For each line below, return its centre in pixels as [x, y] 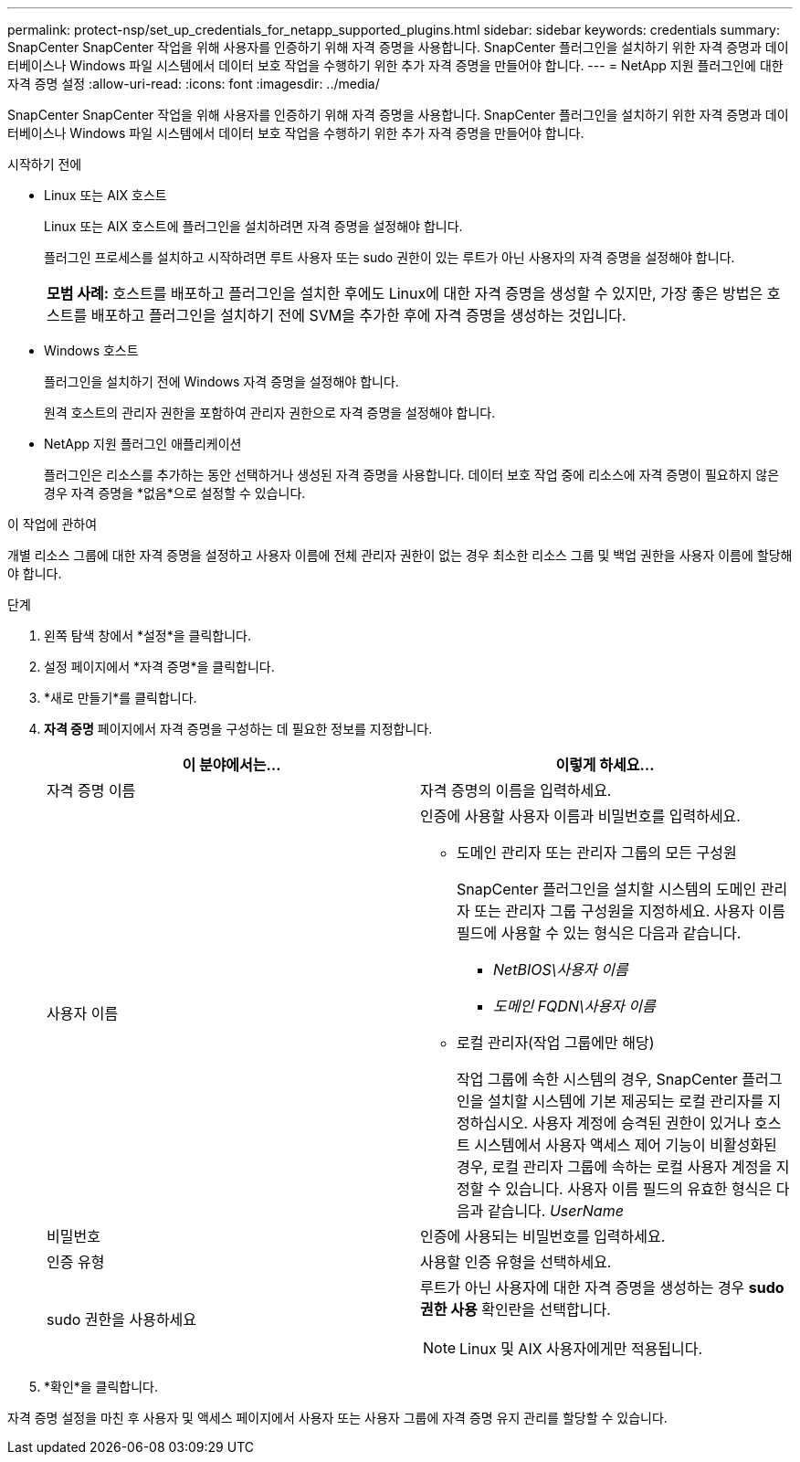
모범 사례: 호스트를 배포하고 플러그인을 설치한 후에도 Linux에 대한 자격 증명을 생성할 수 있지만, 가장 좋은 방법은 [405, 293]
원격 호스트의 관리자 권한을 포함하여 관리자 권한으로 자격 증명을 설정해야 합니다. [270, 413]
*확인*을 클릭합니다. [101, 1387]
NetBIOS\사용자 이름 [561, 969]
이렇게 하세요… [605, 765]
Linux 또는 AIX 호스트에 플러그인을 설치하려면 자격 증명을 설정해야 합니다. [253, 226]
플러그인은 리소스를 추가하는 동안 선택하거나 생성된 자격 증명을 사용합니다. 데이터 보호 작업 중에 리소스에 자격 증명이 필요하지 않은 [412, 475]
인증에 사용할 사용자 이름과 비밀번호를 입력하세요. [580, 816]
